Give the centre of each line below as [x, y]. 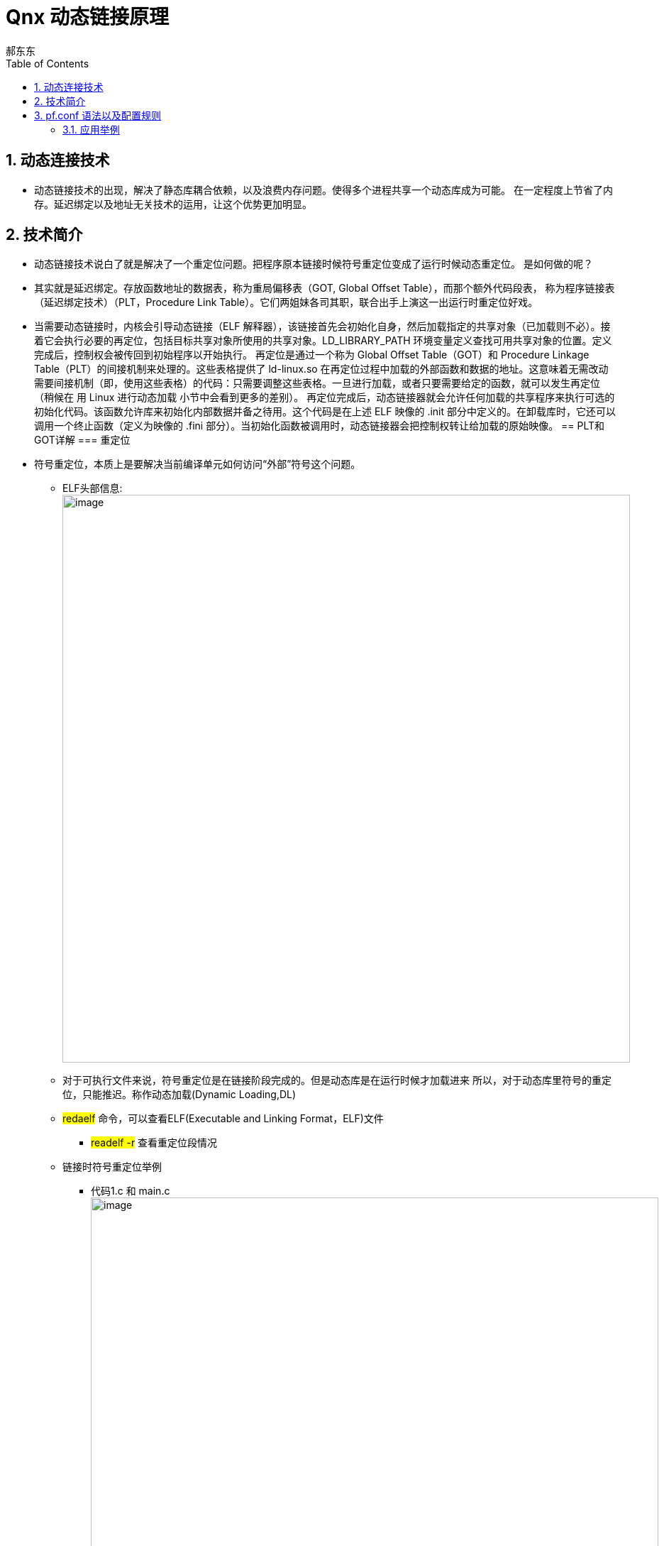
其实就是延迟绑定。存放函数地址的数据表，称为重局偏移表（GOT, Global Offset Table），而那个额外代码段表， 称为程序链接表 [325, 288]
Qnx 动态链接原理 [88, 17]
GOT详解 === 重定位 [82, 440]
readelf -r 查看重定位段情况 [154, 1143]
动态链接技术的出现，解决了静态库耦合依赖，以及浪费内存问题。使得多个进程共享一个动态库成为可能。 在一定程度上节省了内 [323, 190]
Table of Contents [48, 63]
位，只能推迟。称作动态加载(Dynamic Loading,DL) [179, 1095]
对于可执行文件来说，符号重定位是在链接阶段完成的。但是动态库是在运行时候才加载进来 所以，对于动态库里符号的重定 [337, 1080]
